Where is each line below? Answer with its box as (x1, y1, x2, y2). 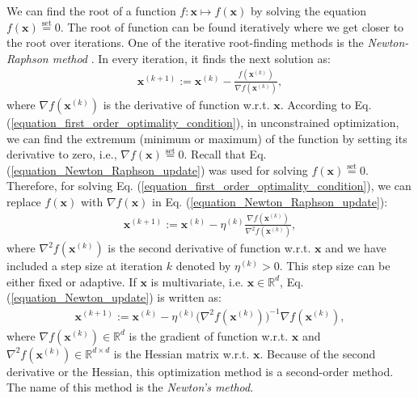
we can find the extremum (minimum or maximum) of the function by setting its (6, 129, 407, 146)
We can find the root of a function (6, 2, 176, 19)
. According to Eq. (280, 96, 372, 113)
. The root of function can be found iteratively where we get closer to (60, 18, 404, 35)
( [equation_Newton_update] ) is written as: (6, 289, 222, 306)
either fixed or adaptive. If (6, 273, 137, 290)
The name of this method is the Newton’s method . (6, 379, 254, 396)
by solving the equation (250, 2, 367, 19)
